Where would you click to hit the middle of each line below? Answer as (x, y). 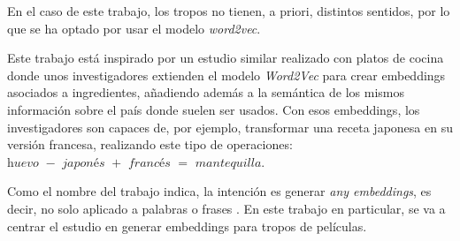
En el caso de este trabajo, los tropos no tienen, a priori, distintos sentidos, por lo (229, 11)
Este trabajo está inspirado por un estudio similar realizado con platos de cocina (226, 58)
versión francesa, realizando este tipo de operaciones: (150, 144)
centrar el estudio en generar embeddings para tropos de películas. (187, 226)
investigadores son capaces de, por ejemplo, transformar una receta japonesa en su (230, 127)
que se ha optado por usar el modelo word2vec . (134, 28)
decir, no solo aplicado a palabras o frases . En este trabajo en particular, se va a (226, 208)
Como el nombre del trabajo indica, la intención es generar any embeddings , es (219, 191)
